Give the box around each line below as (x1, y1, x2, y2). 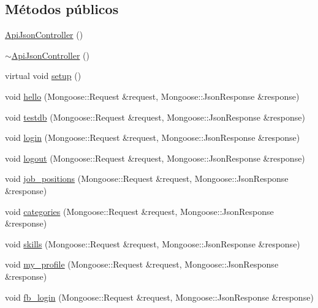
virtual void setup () (5, 69, 81, 82)
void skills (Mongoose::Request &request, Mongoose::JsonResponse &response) (5, 237, 300, 250)
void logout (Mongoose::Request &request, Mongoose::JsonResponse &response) (5, 151, 305, 164)
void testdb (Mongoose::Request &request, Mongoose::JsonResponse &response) (5, 110, 305, 123)
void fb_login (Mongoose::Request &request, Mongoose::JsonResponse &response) (5, 290, 314, 303)
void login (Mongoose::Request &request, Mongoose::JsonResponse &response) (5, 131, 300, 144)
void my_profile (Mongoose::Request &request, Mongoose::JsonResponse (5, 258, 279, 271)
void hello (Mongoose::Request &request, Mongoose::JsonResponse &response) (5, 89, 300, 102)
